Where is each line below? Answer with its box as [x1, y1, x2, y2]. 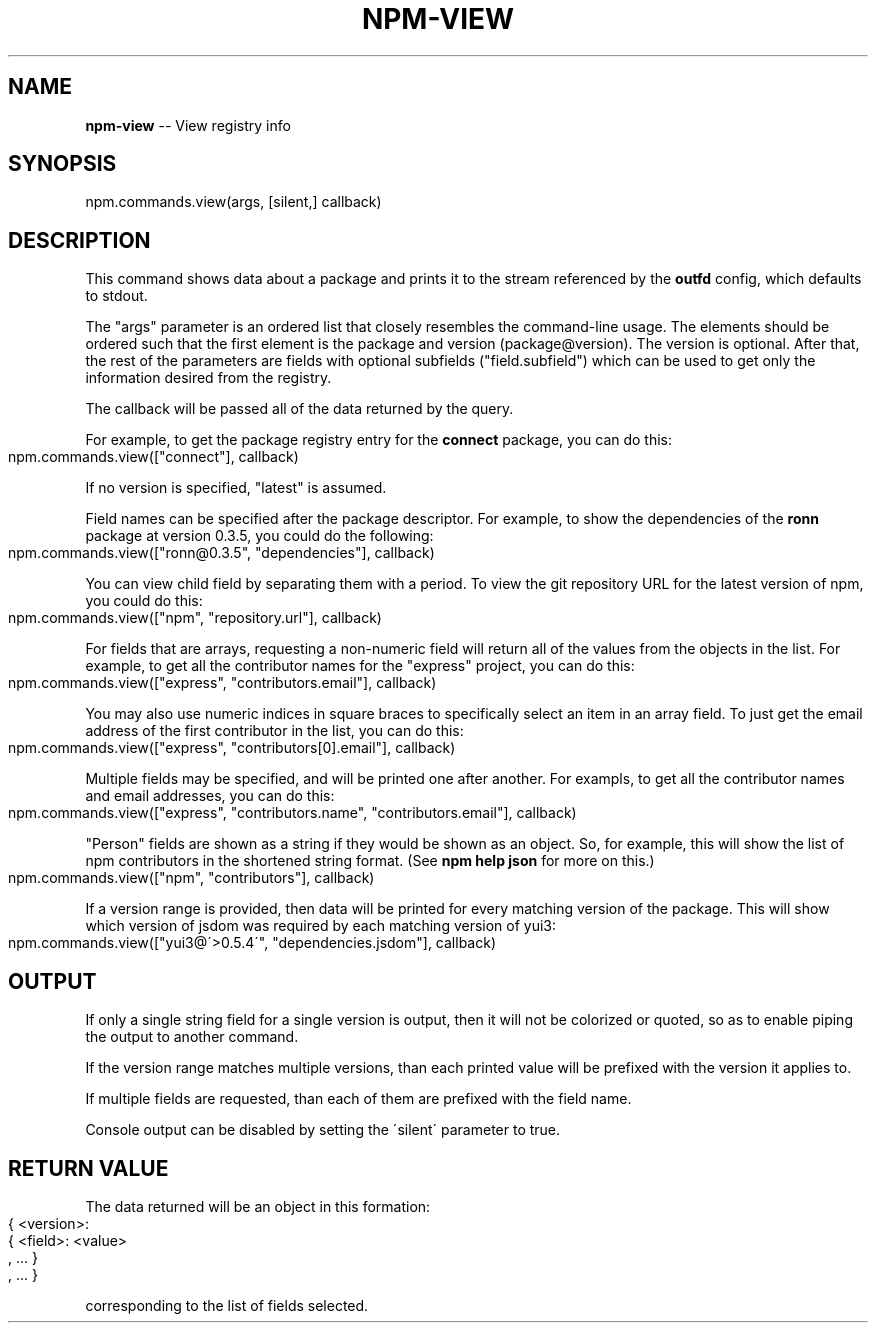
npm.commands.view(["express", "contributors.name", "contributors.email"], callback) [8, 804, 577, 822]
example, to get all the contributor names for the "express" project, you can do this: [85, 657, 635, 675]
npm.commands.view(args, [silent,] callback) [85, 193, 382, 211]
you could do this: [85, 592, 203, 610]
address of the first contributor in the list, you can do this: [85, 722, 464, 740]
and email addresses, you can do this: [85, 787, 335, 805]
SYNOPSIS [8, 151, 117, 177]
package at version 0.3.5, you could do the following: [85, 527, 434, 545]
